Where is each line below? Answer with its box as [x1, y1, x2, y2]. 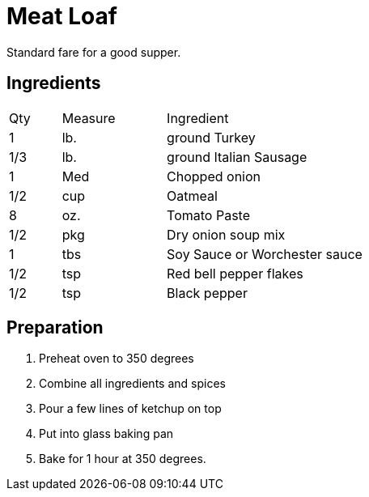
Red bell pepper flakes [167, 265, 303, 282]
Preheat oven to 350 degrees [39, 351, 194, 366]
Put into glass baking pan [39, 427, 174, 441]
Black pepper [167, 284, 248, 301]
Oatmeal [167, 187, 218, 204]
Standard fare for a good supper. [6, 45, 181, 59]
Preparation [6, 317, 104, 338]
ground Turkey [167, 129, 256, 146]
